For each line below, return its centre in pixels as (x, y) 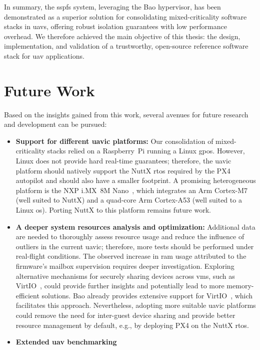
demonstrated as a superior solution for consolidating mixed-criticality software (125, 16)
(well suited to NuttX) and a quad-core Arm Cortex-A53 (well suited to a (129, 200)
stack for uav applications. (44, 55)
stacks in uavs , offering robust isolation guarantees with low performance (115, 26)
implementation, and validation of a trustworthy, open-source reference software (126, 46)
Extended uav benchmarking (66, 342)
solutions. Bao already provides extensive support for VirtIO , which (147, 295)
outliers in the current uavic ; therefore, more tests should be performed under (135, 246)
